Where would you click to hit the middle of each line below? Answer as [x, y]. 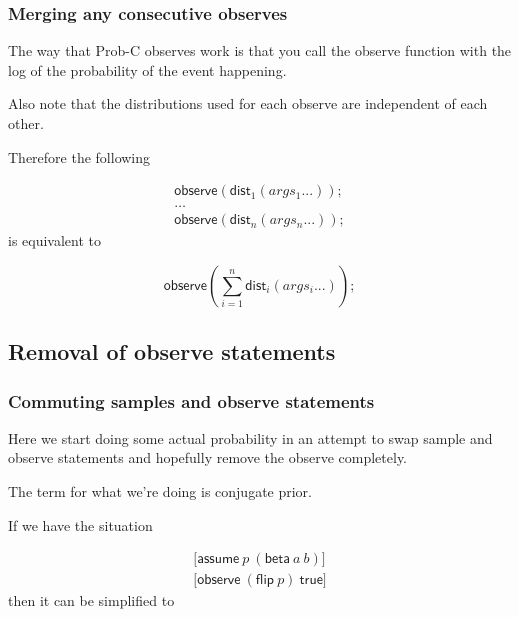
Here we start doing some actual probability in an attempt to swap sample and [250, 437]
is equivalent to [55, 240]
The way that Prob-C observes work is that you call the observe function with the [260, 50]
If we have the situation [80, 524]
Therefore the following [79, 156]
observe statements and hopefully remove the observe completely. [207, 457]
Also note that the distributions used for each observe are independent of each [248, 103]
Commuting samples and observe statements [191, 400]
